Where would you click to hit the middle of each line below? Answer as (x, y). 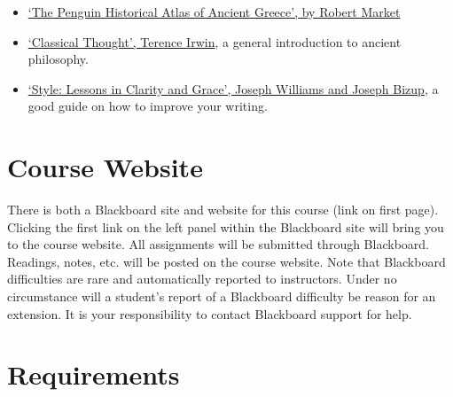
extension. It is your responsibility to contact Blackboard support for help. (210, 313)
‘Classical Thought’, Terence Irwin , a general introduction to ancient (215, 41)
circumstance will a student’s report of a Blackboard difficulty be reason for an (222, 296)
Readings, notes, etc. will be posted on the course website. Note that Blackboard (226, 261)
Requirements (94, 374)
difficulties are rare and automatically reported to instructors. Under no (202, 279)
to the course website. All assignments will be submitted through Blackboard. (218, 244)
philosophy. (58, 59)
